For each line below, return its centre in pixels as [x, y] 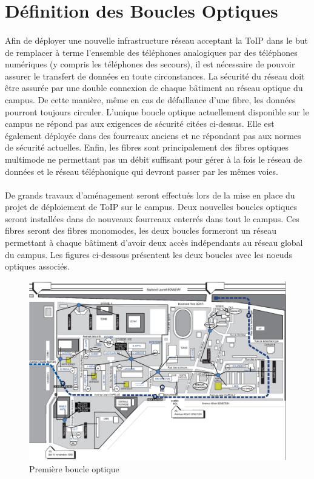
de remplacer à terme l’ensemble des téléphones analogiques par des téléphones [151, 52]
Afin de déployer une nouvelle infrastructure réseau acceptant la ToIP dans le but [156, 40]
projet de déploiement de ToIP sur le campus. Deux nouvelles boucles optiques [151, 207]
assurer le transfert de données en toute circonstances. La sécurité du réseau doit [155, 76]
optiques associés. [37, 266]
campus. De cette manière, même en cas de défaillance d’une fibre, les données [150, 99]
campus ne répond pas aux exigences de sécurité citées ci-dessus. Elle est [140, 124]
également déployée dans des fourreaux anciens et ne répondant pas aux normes [153, 135]
